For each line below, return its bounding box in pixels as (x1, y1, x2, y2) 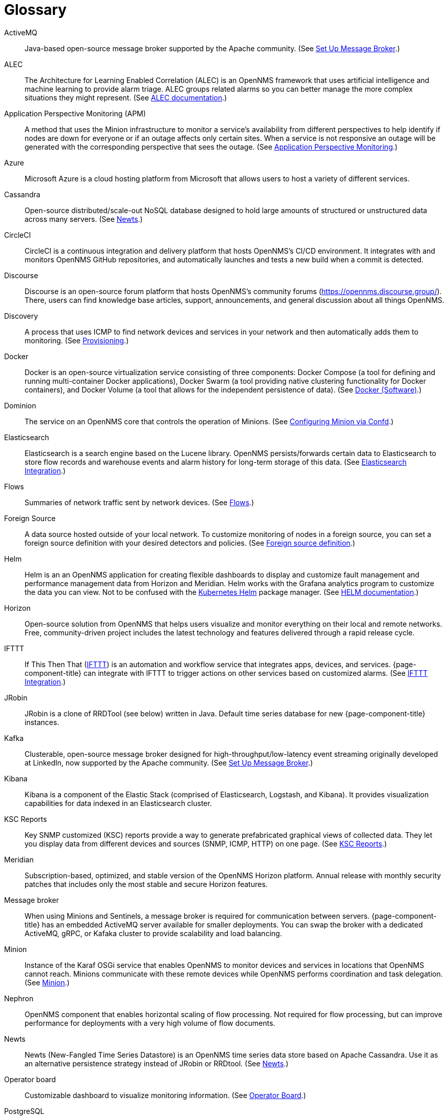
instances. (25, 717, 59, 727)
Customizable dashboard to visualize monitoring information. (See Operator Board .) (25, 1090, 306, 1100)
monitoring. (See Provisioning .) (25, 336, 129, 345)
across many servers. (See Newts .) (25, 214, 143, 223)
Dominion (4, 401, 36, 410)
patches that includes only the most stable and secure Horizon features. (25, 879, 268, 888)
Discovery (4, 311, 38, 320)
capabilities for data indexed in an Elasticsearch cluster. (25, 798, 212, 808)
